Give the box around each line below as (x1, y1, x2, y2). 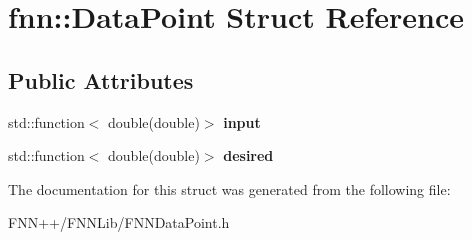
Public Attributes (8, 64, 194, 95)
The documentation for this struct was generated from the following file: (8, 178, 451, 199)
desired (223, 145, 274, 166)
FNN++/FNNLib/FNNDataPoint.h (8, 212, 230, 233)
